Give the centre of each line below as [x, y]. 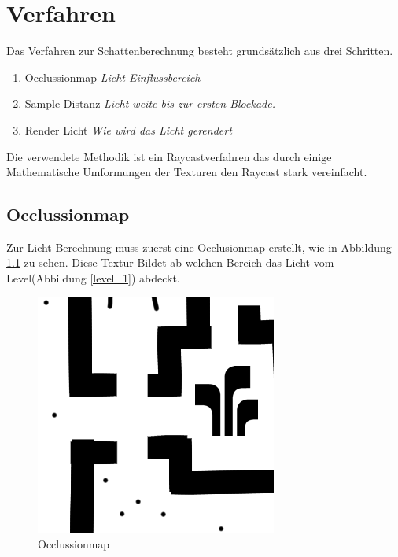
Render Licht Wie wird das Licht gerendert [128, 129]
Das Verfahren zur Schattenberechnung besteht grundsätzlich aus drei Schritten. [200, 51]
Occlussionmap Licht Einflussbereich [112, 77]
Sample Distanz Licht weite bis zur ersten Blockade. [150, 103]
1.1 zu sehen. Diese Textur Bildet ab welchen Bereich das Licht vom [170, 262]
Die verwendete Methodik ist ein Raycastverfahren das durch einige [169, 156]
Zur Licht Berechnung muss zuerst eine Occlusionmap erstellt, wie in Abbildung [199, 247]
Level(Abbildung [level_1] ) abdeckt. [93, 278]
